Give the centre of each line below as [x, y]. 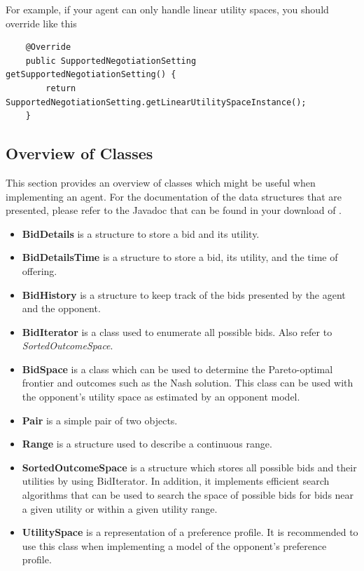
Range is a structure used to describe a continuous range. [147, 444]
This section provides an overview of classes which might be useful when [161, 182]
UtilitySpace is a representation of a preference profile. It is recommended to [190, 532]
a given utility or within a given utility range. [120, 508]
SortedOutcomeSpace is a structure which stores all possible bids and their [189, 467]
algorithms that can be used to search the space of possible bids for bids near [188, 495]
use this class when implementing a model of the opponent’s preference [174, 545]
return [61, 88]
